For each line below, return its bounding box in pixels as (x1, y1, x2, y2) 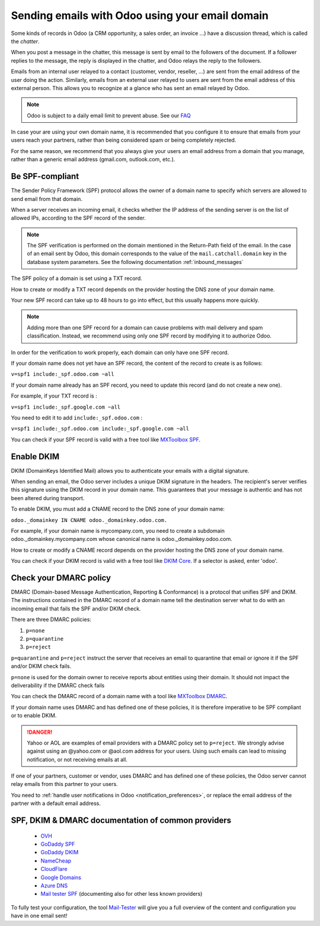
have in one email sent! (11, 912, 68, 919)
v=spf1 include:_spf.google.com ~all (11, 403, 121, 411)
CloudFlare (40, 865, 68, 873)
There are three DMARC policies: (11, 616, 92, 623)
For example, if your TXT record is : (11, 392, 97, 400)
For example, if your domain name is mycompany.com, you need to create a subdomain (11, 527, 225, 534)
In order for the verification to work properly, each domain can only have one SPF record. (11, 349, 229, 356)
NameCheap (40, 857, 72, 864)
